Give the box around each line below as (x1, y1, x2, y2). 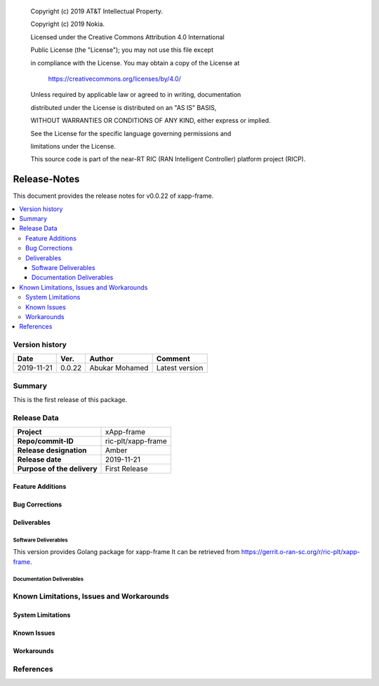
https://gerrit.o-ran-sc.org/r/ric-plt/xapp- (241, 548, 361, 556)
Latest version (156, 363, 204, 373)
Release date (17, 455, 62, 464)
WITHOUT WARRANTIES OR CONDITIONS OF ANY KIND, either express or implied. (30, 116, 271, 125)
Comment (156, 354, 191, 364)
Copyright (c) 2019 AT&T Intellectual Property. (30, 7, 164, 15)
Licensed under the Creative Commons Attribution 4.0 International (30, 32, 225, 41)
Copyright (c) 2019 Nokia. (30, 20, 105, 28)
